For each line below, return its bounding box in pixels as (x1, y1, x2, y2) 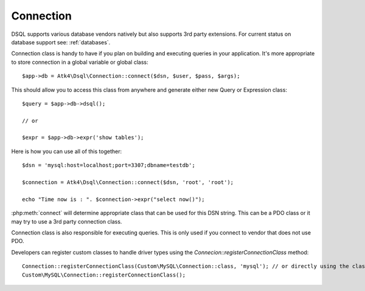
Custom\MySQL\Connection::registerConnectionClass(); (22, 271, 186, 278)
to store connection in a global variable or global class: (11, 58, 148, 66)
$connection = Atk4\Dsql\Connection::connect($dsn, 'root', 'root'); (22, 179, 234, 186)
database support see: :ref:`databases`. (11, 38, 111, 46)
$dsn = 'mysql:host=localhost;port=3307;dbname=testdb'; (22, 162, 196, 169)
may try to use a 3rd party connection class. (11, 217, 122, 225)
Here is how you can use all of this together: (11, 148, 122, 155)
